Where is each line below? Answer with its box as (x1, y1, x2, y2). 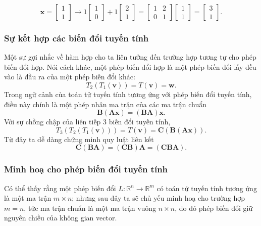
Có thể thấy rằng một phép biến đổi (4, 183, 116, 193)
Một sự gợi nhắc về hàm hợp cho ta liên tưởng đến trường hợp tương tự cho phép (4, 52, 256, 62)
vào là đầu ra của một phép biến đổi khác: (4, 71, 135, 82)
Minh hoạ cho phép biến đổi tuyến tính (4, 163, 168, 175)
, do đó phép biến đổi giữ (175, 202, 253, 213)
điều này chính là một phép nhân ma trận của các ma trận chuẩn (4, 99, 207, 109)
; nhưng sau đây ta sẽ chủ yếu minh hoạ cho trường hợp (72, 193, 245, 203)
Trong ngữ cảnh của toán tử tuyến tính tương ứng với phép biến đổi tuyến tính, (4, 89, 252, 99)
